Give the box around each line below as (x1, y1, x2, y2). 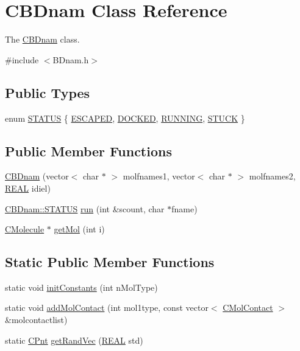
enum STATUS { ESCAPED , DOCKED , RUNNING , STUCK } (5, 111, 245, 124)
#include (5, 53, 39, 66)
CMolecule (5, 223, 45, 235)
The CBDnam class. (5, 33, 80, 46)
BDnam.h (52, 53, 89, 66)
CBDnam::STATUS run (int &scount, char (5, 202, 165, 215)
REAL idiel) (5, 181, 51, 194)
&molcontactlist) (5, 313, 68, 326)
